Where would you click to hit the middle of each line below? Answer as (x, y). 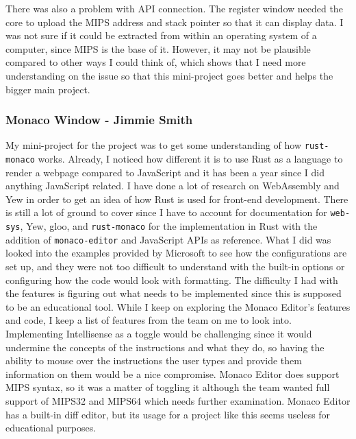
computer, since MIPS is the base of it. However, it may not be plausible (158, 48)
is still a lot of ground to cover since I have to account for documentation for (166, 212)
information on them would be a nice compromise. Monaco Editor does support (173, 373)
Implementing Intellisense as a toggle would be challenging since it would (159, 333)
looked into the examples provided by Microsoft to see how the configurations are (176, 253)
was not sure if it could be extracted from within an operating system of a (161, 35)
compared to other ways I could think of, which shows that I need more (156, 62)
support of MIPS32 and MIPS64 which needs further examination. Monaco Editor (178, 400)
